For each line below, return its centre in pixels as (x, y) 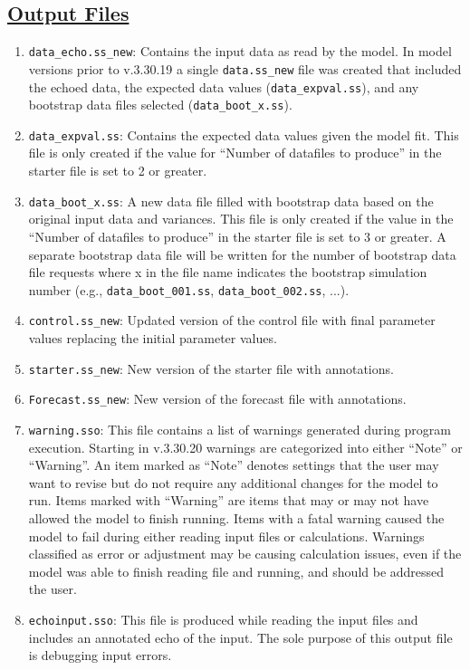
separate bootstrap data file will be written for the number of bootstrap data (242, 254)
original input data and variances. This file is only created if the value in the (241, 219)
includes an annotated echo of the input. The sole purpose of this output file (240, 637)
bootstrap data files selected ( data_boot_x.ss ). (160, 105)
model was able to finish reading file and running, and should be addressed (236, 571)
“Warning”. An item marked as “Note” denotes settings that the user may (234, 465)
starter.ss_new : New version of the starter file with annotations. (211, 368)
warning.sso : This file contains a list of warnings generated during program (240, 429)
